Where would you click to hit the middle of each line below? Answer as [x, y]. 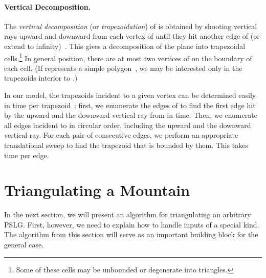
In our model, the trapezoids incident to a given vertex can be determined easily [130, 95]
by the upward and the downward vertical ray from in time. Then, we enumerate [131, 115]
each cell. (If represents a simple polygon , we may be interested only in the [123, 68]
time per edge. [27, 155]
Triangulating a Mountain [97, 190]
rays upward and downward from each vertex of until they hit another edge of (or [132, 36]
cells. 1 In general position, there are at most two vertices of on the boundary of [128, 57]
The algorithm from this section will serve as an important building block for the [131, 234]
